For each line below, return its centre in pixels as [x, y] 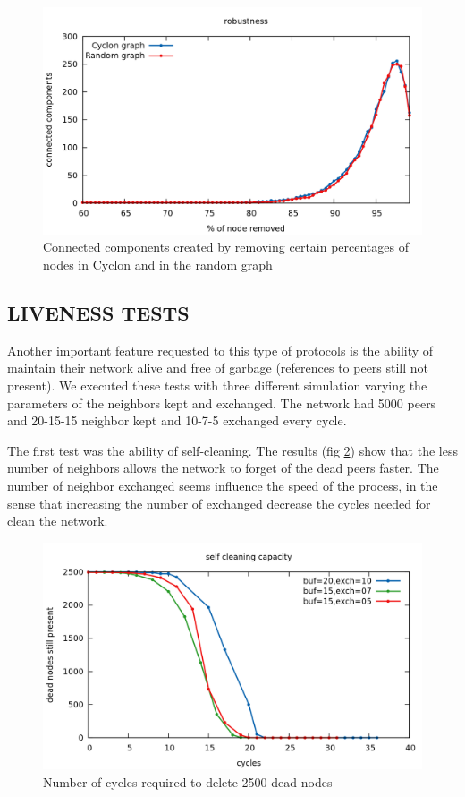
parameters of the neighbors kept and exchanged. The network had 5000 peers [222, 403]
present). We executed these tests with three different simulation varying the [217, 385]
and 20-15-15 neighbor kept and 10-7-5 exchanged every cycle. [177, 420]
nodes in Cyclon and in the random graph [158, 264]
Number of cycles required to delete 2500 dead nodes [188, 781]
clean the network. [58, 521]
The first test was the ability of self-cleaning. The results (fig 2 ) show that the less [232, 450]
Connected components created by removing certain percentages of [226, 247]
